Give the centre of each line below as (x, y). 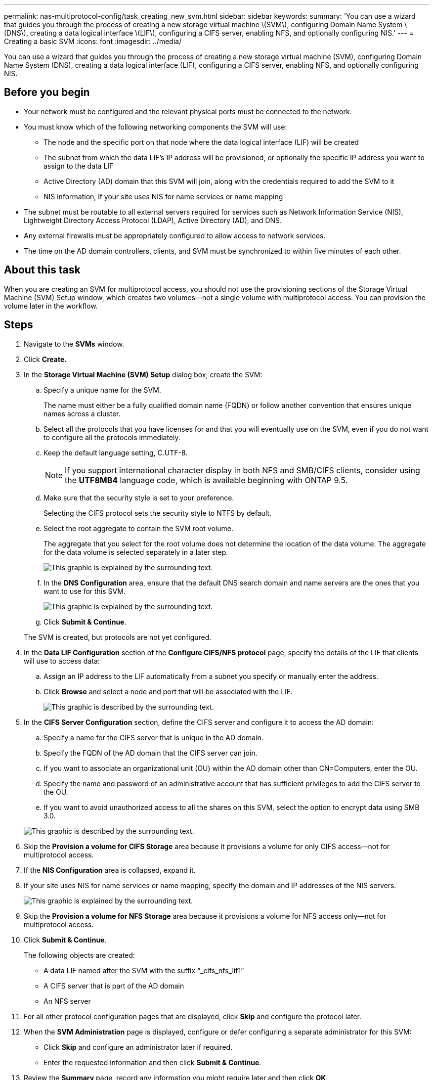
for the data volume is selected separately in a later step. (136, 552)
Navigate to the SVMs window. (74, 344)
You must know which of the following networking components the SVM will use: (155, 127)
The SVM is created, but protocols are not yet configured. (118, 637)
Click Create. (45, 359)
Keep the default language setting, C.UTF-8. (116, 452)
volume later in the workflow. (51, 306)
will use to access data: (62, 661)
